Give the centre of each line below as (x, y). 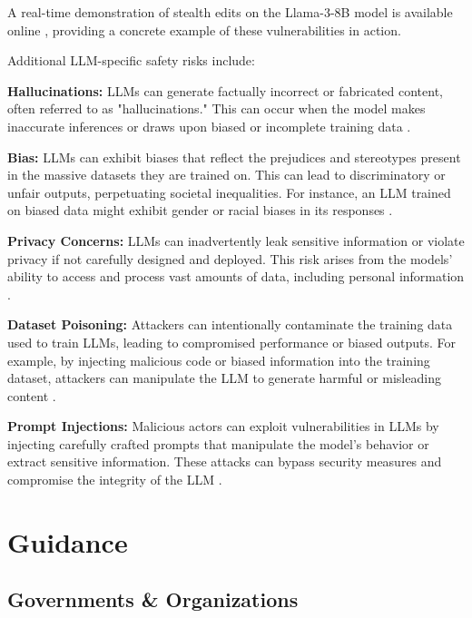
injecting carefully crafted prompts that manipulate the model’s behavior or (218, 443)
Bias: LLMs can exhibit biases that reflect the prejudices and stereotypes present (234, 157)
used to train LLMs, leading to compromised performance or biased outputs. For (231, 342)
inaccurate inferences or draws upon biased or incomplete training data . (209, 126)
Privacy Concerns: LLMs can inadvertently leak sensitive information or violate (236, 240)
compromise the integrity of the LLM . (115, 480)
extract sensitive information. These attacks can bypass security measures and (225, 461)
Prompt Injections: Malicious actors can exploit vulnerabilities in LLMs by (223, 426)
